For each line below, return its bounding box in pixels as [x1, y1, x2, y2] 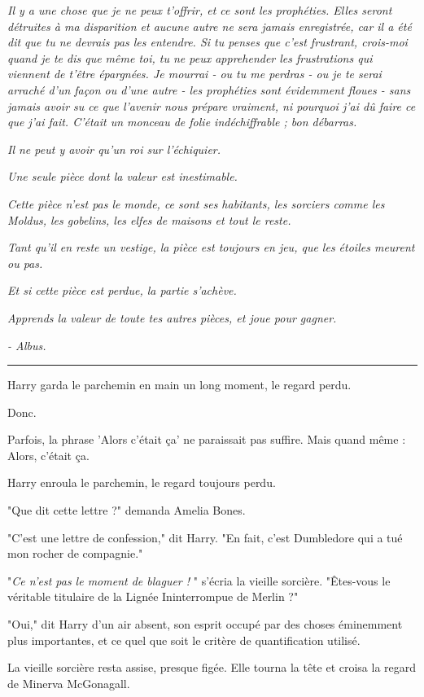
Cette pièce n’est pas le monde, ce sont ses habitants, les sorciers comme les [7, 195, 385, 212]
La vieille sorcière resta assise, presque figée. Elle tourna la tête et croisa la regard [7, 659, 417, 676]
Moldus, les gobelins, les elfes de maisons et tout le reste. [7, 211, 291, 228]
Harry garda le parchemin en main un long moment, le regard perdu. [7, 376, 352, 393]
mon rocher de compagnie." [7, 545, 143, 562]
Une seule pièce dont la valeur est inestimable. [7, 168, 238, 185]
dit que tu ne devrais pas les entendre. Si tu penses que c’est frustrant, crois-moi [7, 33, 408, 50]
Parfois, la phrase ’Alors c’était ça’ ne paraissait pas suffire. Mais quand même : [7, 431, 406, 448]
